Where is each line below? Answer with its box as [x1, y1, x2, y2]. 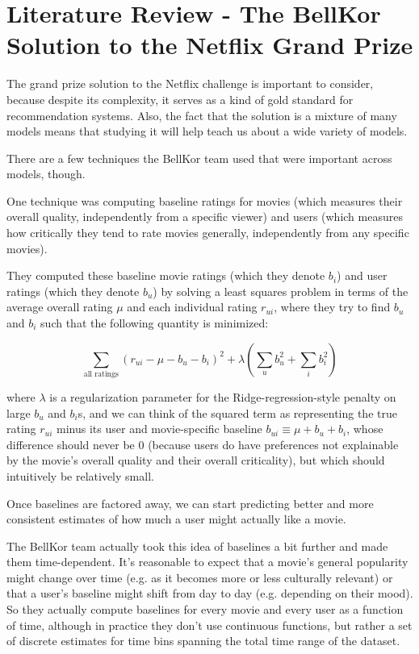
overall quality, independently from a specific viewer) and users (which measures [6, 208, 403, 225]
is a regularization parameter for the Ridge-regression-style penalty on [49, 388, 396, 405]
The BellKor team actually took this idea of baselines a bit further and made [6, 537, 388, 554]
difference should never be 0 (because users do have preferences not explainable [6, 435, 399, 452]
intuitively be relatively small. [6, 467, 154, 484]
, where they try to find [274, 298, 391, 315]
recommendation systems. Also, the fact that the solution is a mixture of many [6, 106, 397, 123]
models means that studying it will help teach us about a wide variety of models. [6, 123, 408, 140]
